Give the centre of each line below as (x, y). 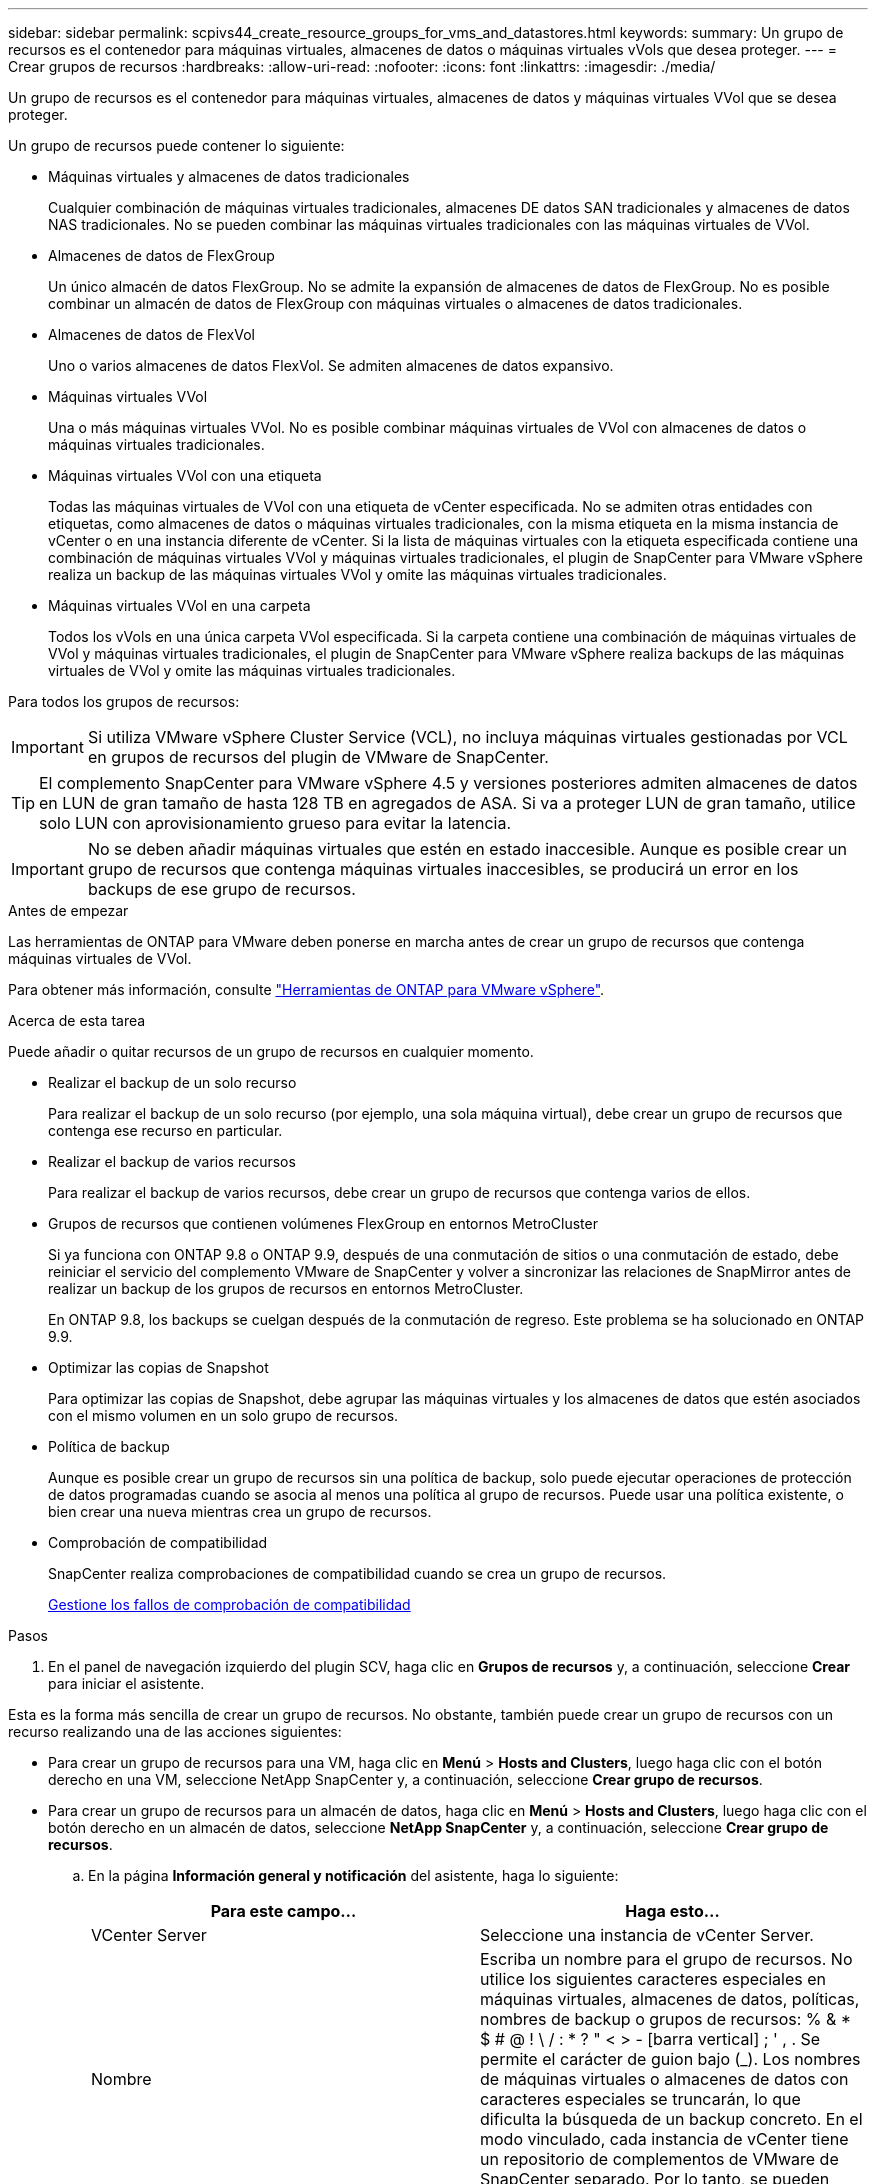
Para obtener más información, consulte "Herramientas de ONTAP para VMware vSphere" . (306, 989)
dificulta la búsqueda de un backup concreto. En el (671, 2119)
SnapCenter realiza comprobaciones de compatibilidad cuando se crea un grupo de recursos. (357, 1573)
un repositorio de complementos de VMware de (659, 2159)
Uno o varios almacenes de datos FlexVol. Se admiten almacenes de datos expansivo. (331, 365)
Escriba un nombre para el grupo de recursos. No (666, 1959)
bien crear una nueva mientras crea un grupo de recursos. (240, 1511)
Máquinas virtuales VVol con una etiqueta (185, 475)
